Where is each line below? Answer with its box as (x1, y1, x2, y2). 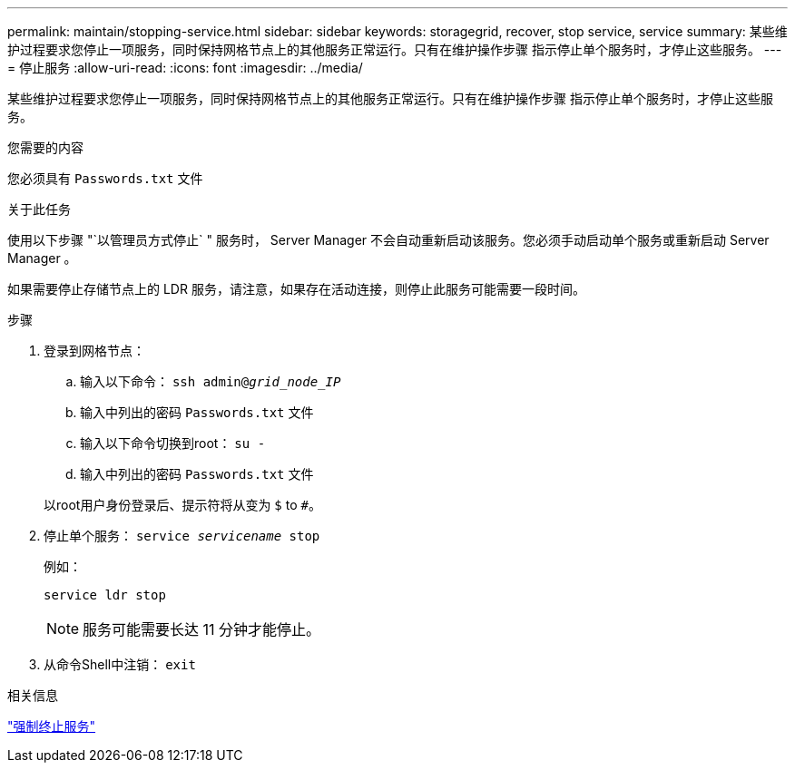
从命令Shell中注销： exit (44, 657, 196, 672)
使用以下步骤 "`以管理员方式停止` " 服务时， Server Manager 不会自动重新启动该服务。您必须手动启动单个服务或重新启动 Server (7, 232, 770, 248)
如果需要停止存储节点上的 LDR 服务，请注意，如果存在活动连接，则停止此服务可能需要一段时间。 (7, 281, 585, 297)
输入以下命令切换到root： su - (80, 435, 266, 451)
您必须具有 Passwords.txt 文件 (7, 171, 203, 186)
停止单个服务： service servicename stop (44, 528, 320, 543)
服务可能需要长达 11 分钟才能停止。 (83, 620, 321, 638)
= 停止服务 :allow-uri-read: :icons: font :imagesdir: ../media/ (7, 60, 363, 75)
